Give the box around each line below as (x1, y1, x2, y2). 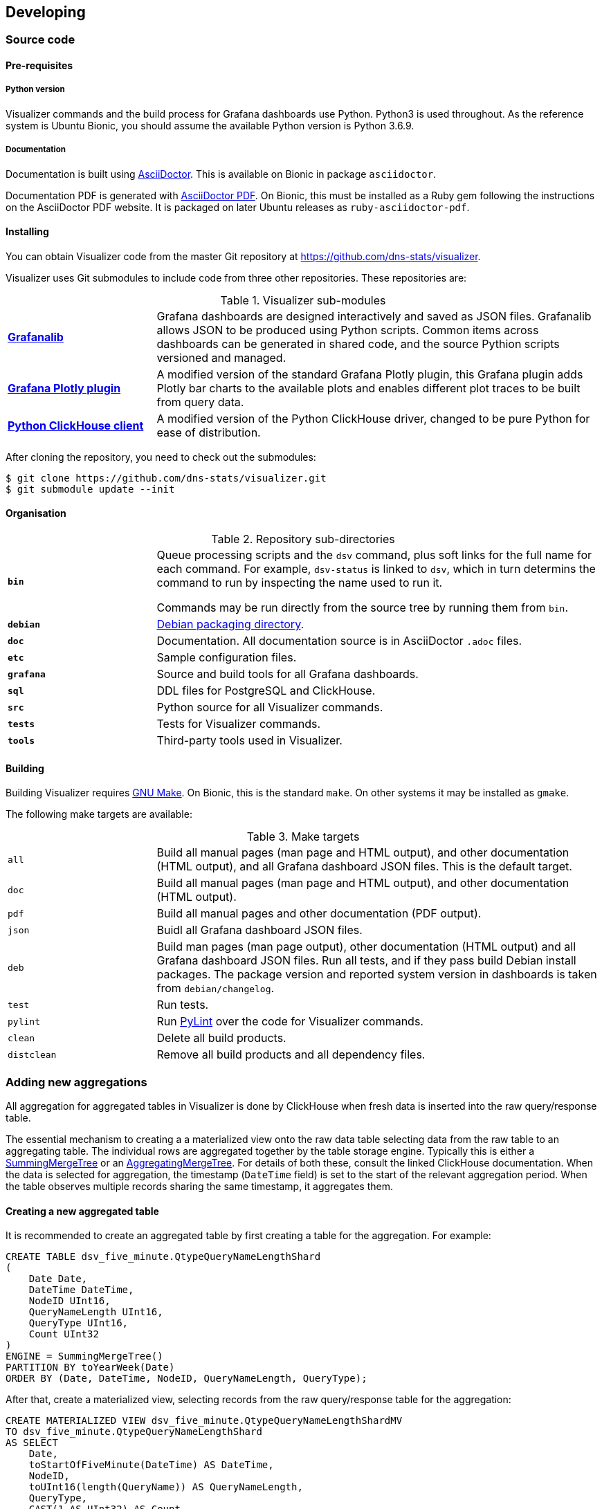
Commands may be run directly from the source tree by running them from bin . (156, 601, 569, 615)
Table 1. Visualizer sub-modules (220, 293, 386, 307)
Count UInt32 (28, 1328, 99, 1340)
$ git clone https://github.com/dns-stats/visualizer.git (6, 472, 327, 484)
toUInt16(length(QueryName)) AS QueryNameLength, (28, 1481, 303, 1493)
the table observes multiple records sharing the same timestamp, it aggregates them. (6, 1180, 393, 1192)
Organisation (6, 507, 66, 520)
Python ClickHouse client (8, 418, 144, 432)
